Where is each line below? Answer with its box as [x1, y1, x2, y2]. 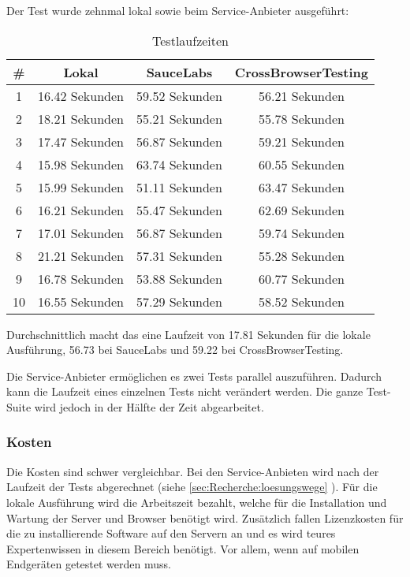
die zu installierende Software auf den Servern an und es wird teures [6, 525, 336, 542]
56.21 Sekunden [258, 86, 345, 105]
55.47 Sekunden [136, 200, 222, 219]
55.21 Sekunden [136, 109, 222, 128]
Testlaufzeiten [152, 31, 229, 50]
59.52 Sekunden [136, 86, 222, 105]
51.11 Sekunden [136, 177, 222, 196]
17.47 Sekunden [38, 132, 124, 151]
